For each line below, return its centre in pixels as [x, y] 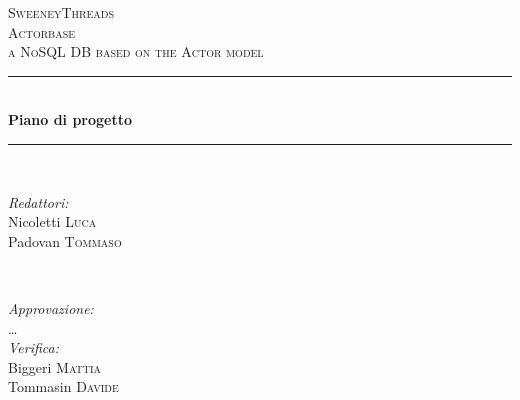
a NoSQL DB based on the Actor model [136, 51]
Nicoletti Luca [52, 221]
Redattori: [38, 201]
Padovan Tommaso [65, 240]
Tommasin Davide [63, 386]
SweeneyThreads [61, 12]
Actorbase [42, 31]
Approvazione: [51, 307]
